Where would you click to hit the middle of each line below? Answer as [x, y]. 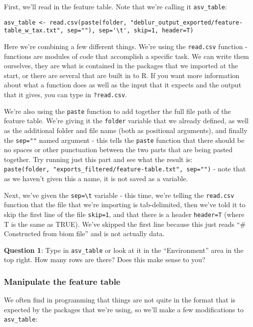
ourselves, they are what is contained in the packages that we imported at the [121, 66]
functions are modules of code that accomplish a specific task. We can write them [126, 56]
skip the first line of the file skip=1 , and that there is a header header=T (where [124, 214]
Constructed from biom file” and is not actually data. [84, 233]
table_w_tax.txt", [34, 31]
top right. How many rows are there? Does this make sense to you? [105, 259]
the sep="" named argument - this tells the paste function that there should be [124, 140]
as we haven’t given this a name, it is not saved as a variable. [96, 178]
